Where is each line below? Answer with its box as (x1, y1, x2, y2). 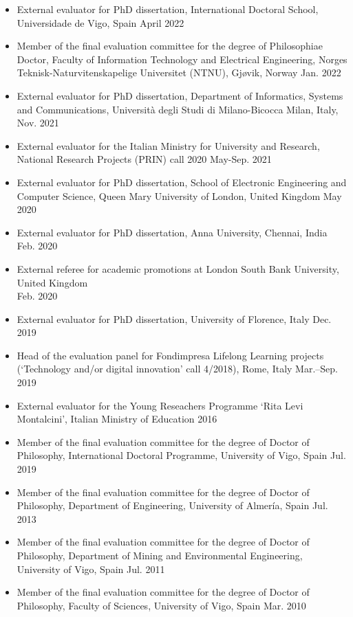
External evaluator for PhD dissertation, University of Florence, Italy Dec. (17, 311, 332, 326)
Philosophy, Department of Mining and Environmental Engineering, (17, 548, 303, 562)
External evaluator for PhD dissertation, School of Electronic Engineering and (17, 175, 347, 189)
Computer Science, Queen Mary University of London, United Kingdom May (17, 188, 342, 203)
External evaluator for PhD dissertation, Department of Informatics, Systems (17, 88, 343, 102)
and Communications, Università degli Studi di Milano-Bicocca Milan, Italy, (17, 102, 339, 116)
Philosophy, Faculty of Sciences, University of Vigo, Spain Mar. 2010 (17, 598, 306, 612)
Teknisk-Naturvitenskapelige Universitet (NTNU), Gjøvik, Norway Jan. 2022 (17, 65, 341, 80)
